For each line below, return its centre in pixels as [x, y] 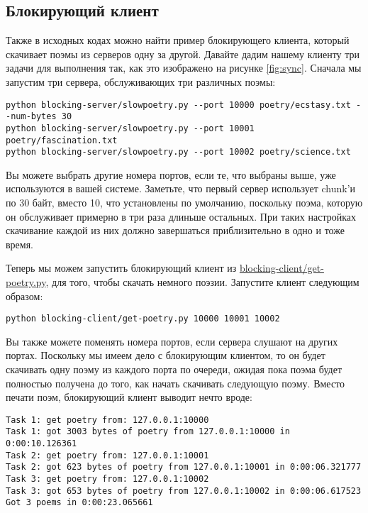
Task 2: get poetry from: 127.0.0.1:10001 [107, 455]
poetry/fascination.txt [62, 140]
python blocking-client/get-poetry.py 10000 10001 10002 [143, 319]
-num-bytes [31, 117]
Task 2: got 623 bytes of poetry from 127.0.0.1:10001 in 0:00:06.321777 [184, 467]
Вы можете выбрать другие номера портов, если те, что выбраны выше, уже [171, 174]
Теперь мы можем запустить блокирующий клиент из [121, 268]
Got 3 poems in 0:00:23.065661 [79, 503]
